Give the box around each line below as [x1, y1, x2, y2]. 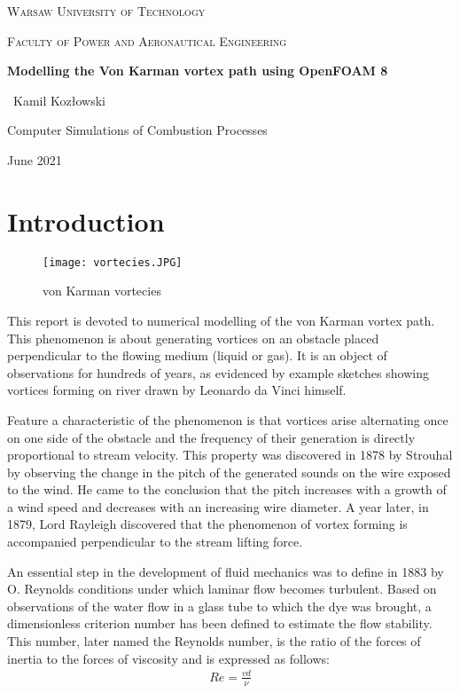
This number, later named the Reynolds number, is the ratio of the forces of [7, 632, 421, 650]
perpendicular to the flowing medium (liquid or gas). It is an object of [7, 346, 387, 365]
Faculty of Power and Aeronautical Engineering [7, 31, 287, 50]
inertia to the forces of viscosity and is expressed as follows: [7, 649, 330, 667]
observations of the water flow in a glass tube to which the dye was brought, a [7, 596, 432, 615]
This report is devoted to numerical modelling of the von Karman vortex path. [7, 311, 435, 329]
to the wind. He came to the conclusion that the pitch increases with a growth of [7, 480, 447, 499]
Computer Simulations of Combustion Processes [7, 121, 268, 139]
